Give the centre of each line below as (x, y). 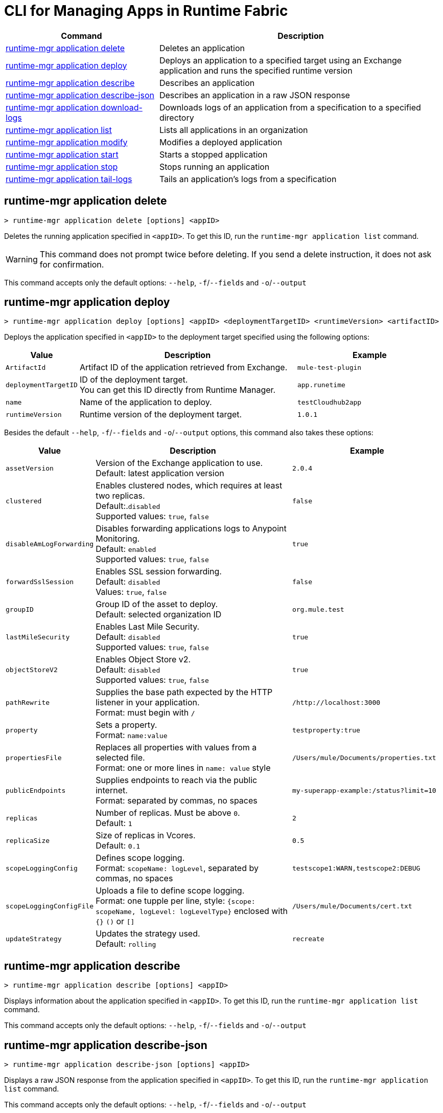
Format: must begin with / (145, 713)
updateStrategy (34, 939)
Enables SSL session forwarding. (159, 572)
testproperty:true (326, 730)
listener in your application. (148, 703)
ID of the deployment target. (134, 380)
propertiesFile (34, 758)
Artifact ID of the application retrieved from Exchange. (183, 368)
